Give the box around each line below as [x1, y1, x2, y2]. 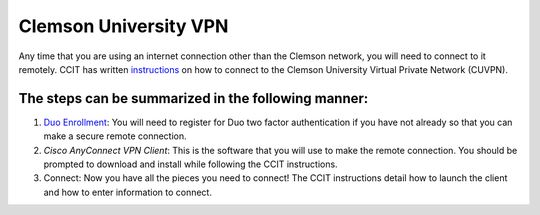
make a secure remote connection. [43, 130, 187, 142]
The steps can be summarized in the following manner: [18, 90, 369, 107]
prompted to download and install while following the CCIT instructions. [43, 158, 339, 170]
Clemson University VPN [18, 15, 229, 37]
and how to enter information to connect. [43, 186, 212, 198]
